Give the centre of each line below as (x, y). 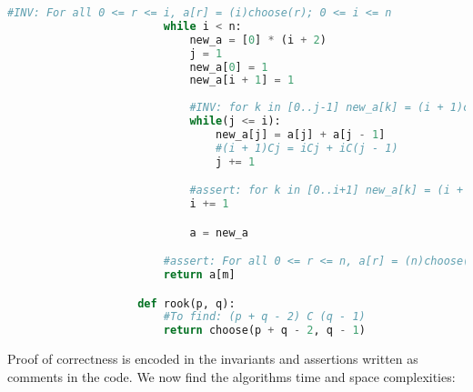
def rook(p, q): (186, 303)
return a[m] (199, 274)
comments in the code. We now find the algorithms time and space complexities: (231, 376)
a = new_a (219, 232)
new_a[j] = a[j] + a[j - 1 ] (301, 134)
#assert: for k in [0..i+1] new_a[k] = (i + (327, 191)
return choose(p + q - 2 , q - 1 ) (264, 331)
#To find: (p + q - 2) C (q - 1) (264, 317)
